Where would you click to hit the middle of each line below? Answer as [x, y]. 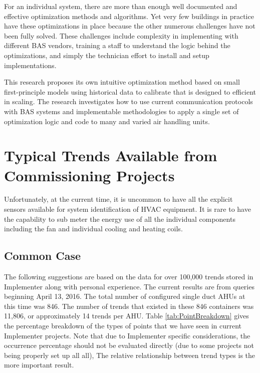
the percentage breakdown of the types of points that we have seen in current [123, 325]
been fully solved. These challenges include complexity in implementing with [121, 35]
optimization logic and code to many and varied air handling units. [107, 121]
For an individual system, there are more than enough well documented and [121, 6]
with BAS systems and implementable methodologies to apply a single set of [121, 111]
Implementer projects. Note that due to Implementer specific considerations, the [127, 335]
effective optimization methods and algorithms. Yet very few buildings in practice [129, 16]
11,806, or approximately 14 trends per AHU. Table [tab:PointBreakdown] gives [126, 316]
